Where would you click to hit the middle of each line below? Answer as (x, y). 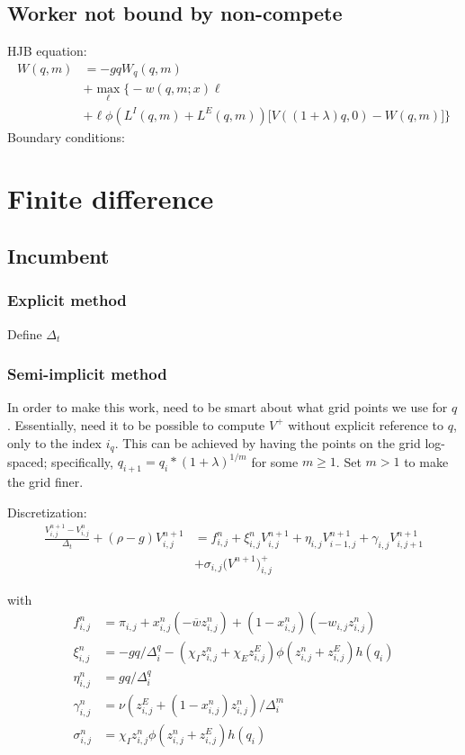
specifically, (82, 461)
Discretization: (47, 512)
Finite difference (111, 198)
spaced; (27, 461)
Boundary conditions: (67, 136)
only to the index (55, 442)
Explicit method (67, 300)
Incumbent (58, 255)
